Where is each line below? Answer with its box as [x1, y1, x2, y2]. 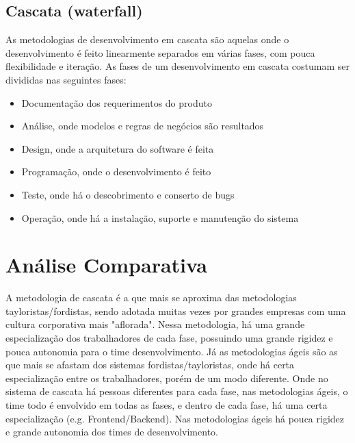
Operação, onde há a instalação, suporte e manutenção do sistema [21, 210, 299, 225]
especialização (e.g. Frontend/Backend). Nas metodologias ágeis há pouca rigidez [5, 411, 345, 425]
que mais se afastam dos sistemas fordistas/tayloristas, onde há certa [5, 357, 295, 372]
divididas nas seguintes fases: [5, 72, 127, 86]
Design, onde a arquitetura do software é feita [21, 141, 214, 155]
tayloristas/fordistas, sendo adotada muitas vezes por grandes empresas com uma [5, 303, 346, 318]
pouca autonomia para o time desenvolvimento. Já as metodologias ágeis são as [5, 344, 338, 358]
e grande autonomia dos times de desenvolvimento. [5, 425, 218, 439]
